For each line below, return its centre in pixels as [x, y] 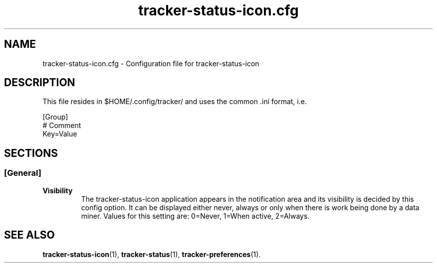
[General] [23, 173]
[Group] [55, 117]
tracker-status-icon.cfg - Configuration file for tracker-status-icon [151, 63]
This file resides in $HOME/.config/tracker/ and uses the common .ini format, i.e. [175, 102]
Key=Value [60, 134]
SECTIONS [31, 153]
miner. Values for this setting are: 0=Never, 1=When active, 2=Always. [195, 216]
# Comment [62, 126]
